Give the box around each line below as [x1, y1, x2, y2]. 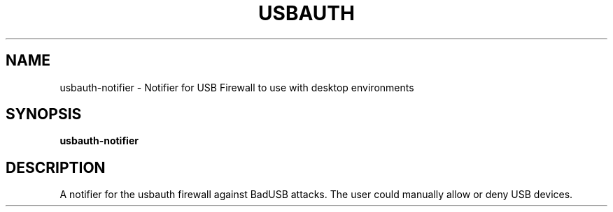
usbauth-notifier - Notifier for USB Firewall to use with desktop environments [59, 81, 414, 93]
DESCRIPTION [6, 158, 106, 176]
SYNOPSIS [6, 105, 82, 123]
